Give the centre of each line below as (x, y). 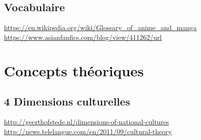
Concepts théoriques (74, 70)
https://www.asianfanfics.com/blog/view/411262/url (83, 37)
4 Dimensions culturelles (67, 101)
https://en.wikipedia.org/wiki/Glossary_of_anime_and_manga (100, 27)
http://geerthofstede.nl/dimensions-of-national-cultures (87, 121)
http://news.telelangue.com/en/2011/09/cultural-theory (88, 131)
